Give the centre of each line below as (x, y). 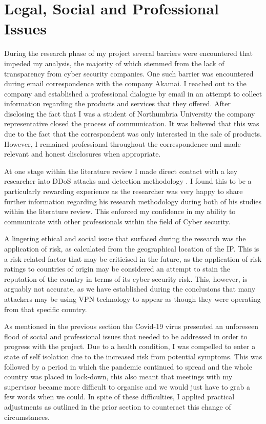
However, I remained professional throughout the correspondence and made (122, 143)
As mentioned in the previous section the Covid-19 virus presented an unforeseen (131, 326)
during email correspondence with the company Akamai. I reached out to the (125, 83)
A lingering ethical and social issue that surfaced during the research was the (125, 238)
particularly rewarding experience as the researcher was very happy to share (124, 191)
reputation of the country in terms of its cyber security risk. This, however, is (126, 278)
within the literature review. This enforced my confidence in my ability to (120, 211)
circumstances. (27, 417)
